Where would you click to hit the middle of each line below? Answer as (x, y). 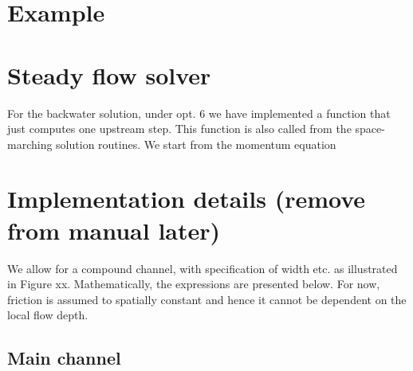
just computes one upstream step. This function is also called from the (179, 129)
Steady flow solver (109, 74)
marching (30, 144)
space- (370, 129)
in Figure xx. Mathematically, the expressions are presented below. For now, (194, 284)
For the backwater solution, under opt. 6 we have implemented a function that (199, 113)
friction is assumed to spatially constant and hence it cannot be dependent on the (207, 299)
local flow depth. (48, 315)
